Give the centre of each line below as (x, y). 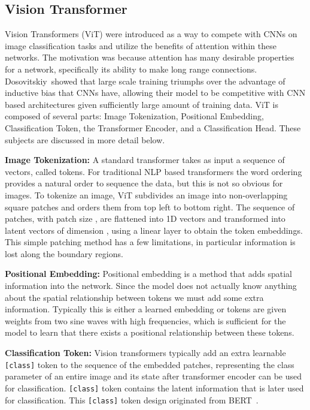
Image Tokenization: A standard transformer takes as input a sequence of (145, 160)
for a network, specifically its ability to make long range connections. (131, 69)
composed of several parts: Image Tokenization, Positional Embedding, (134, 116)
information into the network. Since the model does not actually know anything (151, 286)
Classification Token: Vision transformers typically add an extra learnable (145, 353)
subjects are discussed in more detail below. (85, 139)
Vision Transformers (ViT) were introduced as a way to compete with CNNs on (151, 34)
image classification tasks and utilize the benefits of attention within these (141, 45)
